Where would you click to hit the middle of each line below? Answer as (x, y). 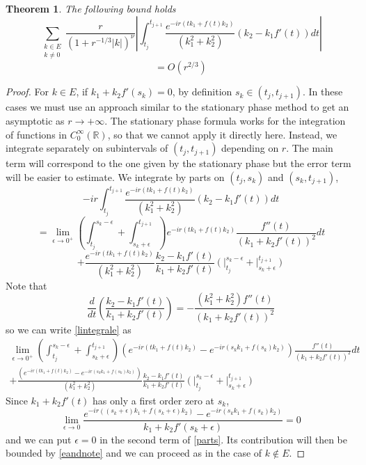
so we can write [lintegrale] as (69, 329)
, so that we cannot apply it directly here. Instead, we (222, 134)
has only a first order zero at (153, 400)
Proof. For (27, 92)
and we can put (39, 439)
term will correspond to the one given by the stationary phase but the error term (178, 163)
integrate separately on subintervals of (87, 148)
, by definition (202, 92)
